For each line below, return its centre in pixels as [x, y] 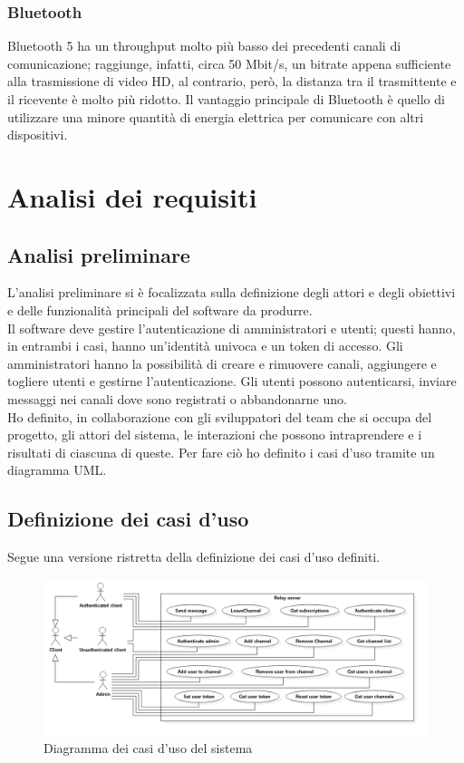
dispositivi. [38, 135]
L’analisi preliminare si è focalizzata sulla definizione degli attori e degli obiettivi [232, 292]
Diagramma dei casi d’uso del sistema [148, 747]
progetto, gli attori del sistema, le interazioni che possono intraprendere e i [215, 435]
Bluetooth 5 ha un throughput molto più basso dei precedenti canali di [204, 46]
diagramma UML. [57, 470]
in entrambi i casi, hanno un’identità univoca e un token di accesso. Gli [205, 346]
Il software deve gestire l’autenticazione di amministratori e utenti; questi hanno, [232, 328]
